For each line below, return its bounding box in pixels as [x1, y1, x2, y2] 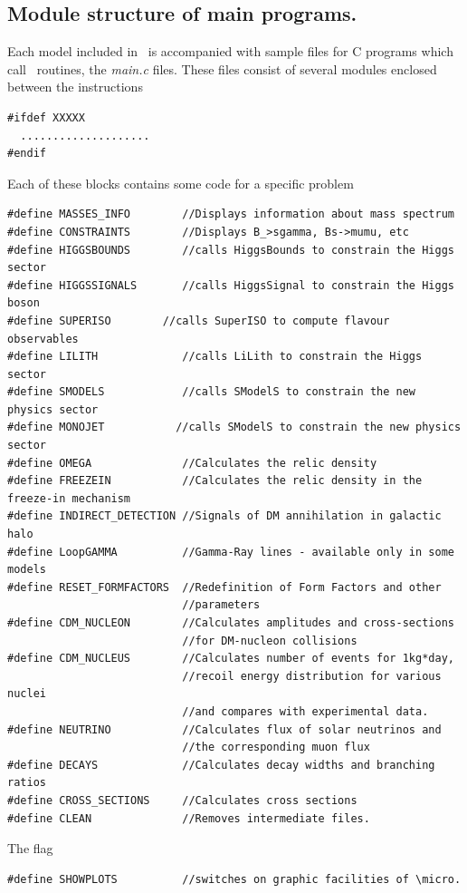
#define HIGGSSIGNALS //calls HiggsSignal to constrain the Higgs [7, 278, 454, 292]
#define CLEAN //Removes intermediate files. [7, 811, 370, 825]
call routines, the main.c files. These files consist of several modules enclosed [7, 59, 437, 78]
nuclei [7, 687, 46, 701]
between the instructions [7, 77, 143, 96]
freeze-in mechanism [7, 491, 131, 505]
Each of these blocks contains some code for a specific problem [7, 173, 354, 192]
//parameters [182, 598, 261, 612]
